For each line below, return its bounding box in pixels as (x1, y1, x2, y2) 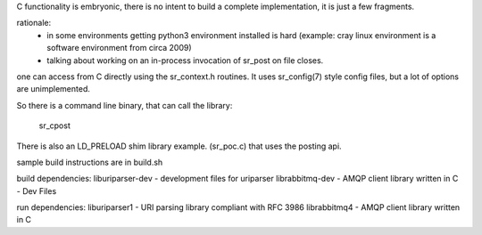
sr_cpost (38, 120, 71, 131)
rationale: (16, 18, 52, 28)
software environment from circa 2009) (46, 43, 192, 53)
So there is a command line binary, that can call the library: (16, 100, 233, 110)
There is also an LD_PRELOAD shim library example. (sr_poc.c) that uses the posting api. (16, 141, 343, 151)
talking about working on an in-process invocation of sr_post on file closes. (46, 54, 324, 66)
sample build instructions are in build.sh (16, 157, 163, 167)
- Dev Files (16, 185, 57, 196)
